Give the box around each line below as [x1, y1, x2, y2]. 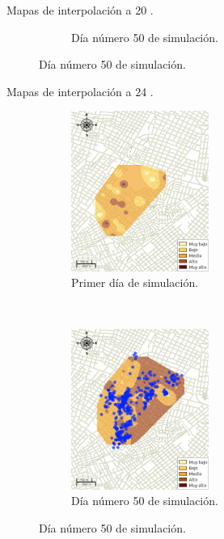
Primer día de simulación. [71, 274, 199, 291]
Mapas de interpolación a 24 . [6, 82, 154, 99]
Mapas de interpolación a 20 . [6, 2, 154, 18]
